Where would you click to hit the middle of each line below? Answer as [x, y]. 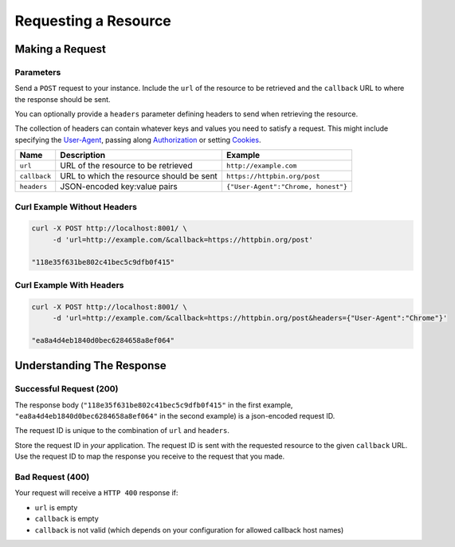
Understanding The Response [90, 366]
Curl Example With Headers [69, 285]
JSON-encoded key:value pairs [119, 187]
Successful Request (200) [67, 389]
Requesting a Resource [93, 21]
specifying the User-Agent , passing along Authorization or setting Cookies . [138, 140]
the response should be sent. [63, 99]
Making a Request [61, 49]
